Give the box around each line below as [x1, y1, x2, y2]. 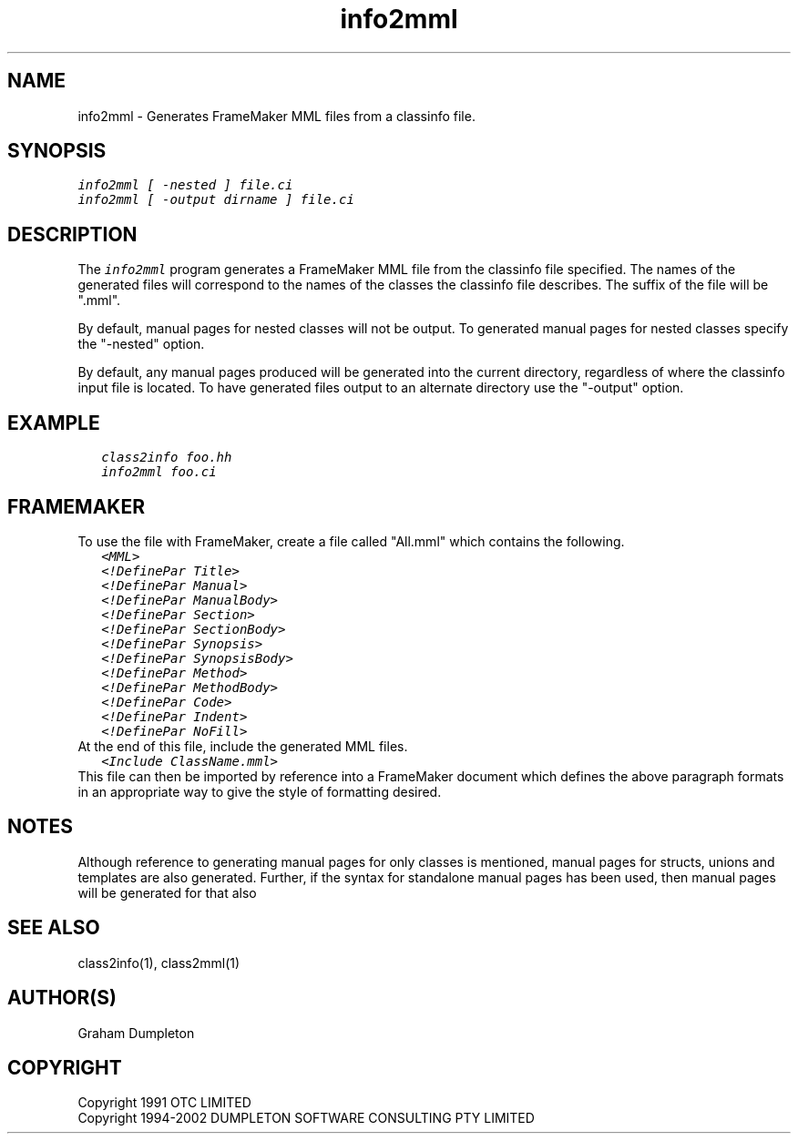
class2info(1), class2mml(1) [77, 954, 240, 971]
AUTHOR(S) [7, 986, 117, 1010]
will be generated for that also [77, 884, 257, 901]
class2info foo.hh [101, 450, 232, 465]
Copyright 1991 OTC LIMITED [77, 1095, 251, 1111]
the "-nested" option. [77, 336, 205, 352]
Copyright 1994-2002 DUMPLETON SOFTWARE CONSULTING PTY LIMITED [77, 1110, 535, 1126]
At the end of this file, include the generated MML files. [77, 738, 408, 754]
